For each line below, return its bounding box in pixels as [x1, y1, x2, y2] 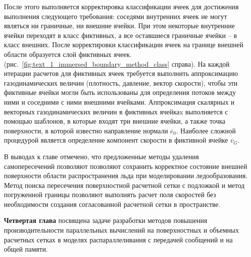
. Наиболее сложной [176, 125, 236, 135]
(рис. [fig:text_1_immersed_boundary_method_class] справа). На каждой [4, 58, 230, 69]
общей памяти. [4, 244, 48, 254]
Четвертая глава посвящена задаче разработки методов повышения [4, 215, 208, 225]
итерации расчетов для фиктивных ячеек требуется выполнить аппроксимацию [4, 68, 238, 78]
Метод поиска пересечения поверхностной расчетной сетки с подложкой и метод [4, 180, 245, 190]
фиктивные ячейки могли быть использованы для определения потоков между [4, 87, 236, 97]
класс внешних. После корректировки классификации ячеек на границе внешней [4, 39, 244, 50]
